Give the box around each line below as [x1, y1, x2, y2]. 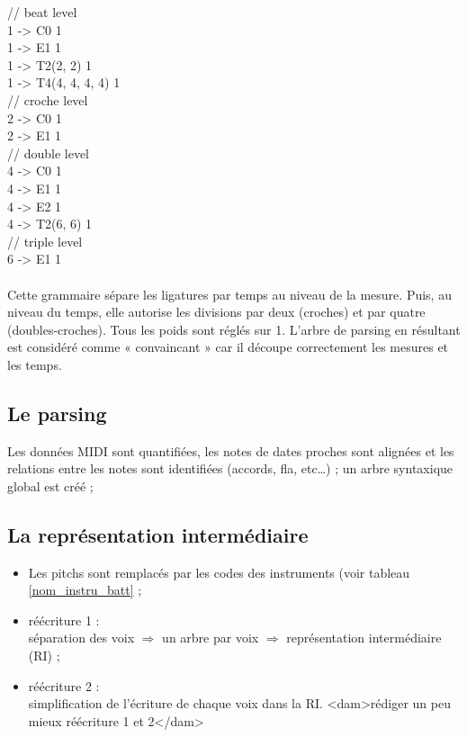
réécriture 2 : [28, 676, 100, 695]
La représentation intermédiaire [7, 520, 309, 548]
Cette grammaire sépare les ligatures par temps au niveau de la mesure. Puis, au [7, 284, 452, 303]
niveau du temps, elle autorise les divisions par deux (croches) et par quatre [7, 302, 426, 321]
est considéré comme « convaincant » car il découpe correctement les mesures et [7, 337, 449, 356]
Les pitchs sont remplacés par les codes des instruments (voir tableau [28, 562, 410, 581]
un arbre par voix [162, 628, 259, 647]
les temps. [7, 355, 62, 373]
